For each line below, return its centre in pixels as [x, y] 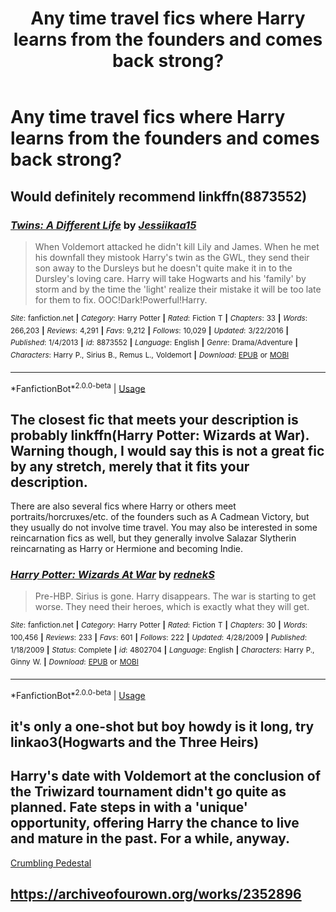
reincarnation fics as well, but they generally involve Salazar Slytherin [153, 538]
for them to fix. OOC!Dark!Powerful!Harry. [121, 299]
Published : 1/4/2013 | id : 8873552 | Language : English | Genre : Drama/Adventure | [154, 343]
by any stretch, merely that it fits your [130, 466]
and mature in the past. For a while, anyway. [150, 838]
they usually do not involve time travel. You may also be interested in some [164, 527]
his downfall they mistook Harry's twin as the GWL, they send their [172, 257]
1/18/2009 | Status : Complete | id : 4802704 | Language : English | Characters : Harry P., [162, 650]
